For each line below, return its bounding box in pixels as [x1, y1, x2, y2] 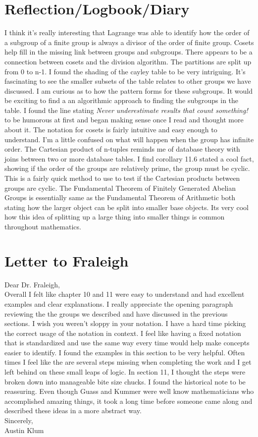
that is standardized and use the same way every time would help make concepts [4, 337, 250, 348]
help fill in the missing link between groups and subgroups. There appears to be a [4, 47, 253, 57]
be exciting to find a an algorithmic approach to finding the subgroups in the [4, 95, 239, 106]
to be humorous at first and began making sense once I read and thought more [4, 114, 244, 125]
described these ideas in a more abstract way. [4, 405, 142, 416]
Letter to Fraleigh [4, 250, 129, 271]
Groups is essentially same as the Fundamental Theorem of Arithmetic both [4, 192, 235, 203]
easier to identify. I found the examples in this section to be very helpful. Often [4, 347, 245, 357]
